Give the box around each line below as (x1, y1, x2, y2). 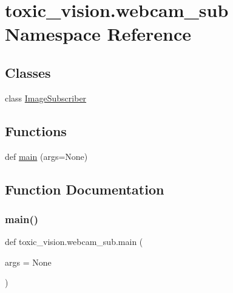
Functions (5, 121, 67, 140)
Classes (5, 63, 51, 81)
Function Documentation (5, 179, 164, 198)
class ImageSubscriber (5, 91, 87, 104)
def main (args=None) (5, 150, 88, 162)
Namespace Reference (5, 21, 191, 46)
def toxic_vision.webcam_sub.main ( (5, 235, 143, 248)
